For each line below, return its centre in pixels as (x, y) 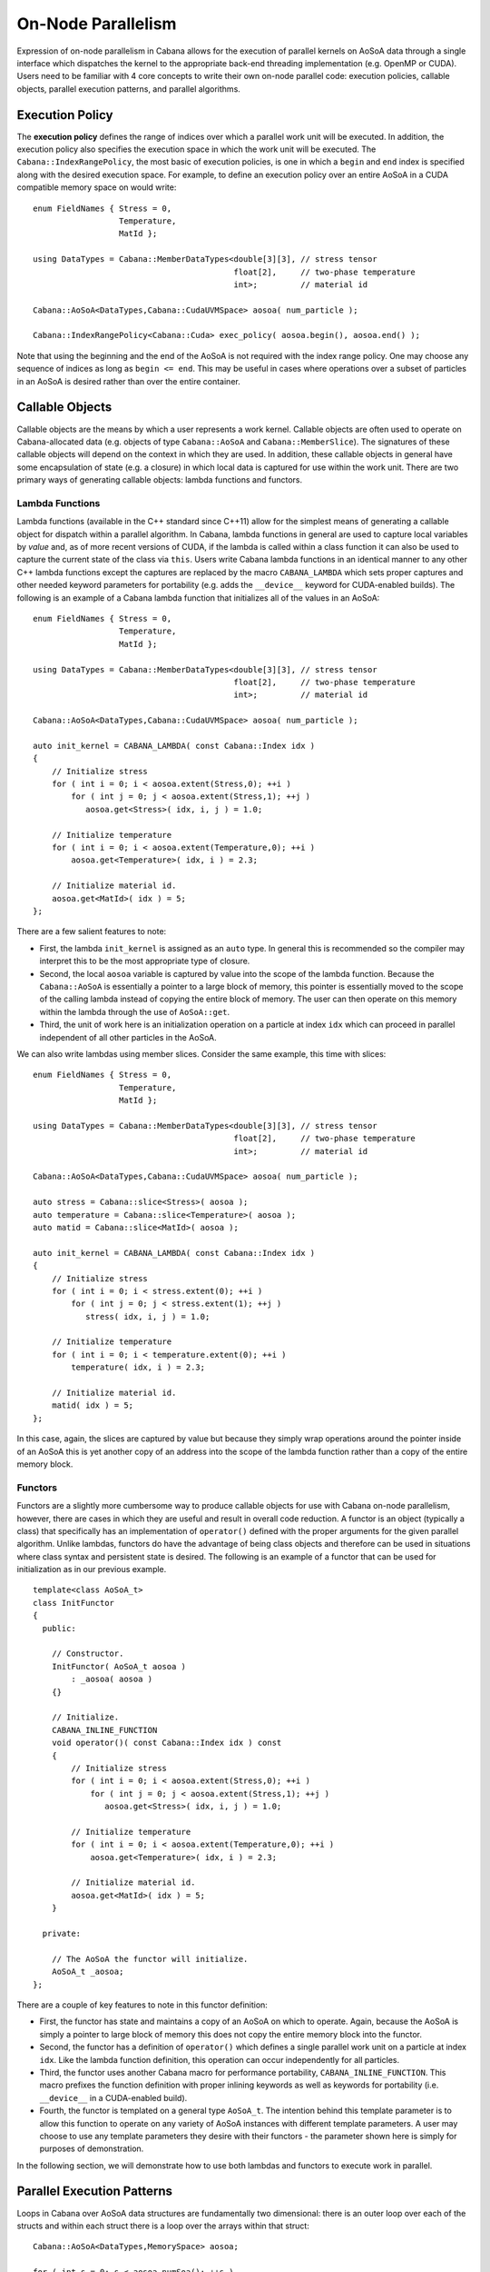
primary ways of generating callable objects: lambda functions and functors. (160, 480)
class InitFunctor (74, 1603)
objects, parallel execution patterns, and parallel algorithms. (128, 89)
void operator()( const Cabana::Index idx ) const (167, 1743)
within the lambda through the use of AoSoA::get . (135, 1011)
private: (62, 1934)
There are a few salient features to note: (92, 932)
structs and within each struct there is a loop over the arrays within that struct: (163, 2226)
